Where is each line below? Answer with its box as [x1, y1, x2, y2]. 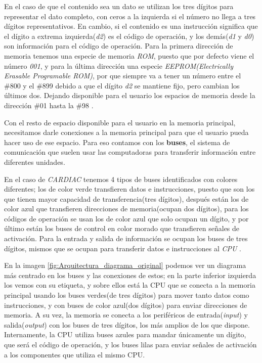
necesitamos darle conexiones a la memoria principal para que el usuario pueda [4, 127, 249, 138]
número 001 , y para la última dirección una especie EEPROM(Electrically [4, 60, 233, 71]
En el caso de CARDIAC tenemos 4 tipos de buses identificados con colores [4, 173, 238, 184]
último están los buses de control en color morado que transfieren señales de [4, 223, 240, 234]
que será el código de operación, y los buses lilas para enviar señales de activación [4, 339, 257, 349]
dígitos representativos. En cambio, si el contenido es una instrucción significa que [4, 21, 258, 31]
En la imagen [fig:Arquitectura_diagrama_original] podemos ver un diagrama [4, 260, 246, 270]
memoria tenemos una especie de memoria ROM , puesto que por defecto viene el [4, 50, 254, 61]
